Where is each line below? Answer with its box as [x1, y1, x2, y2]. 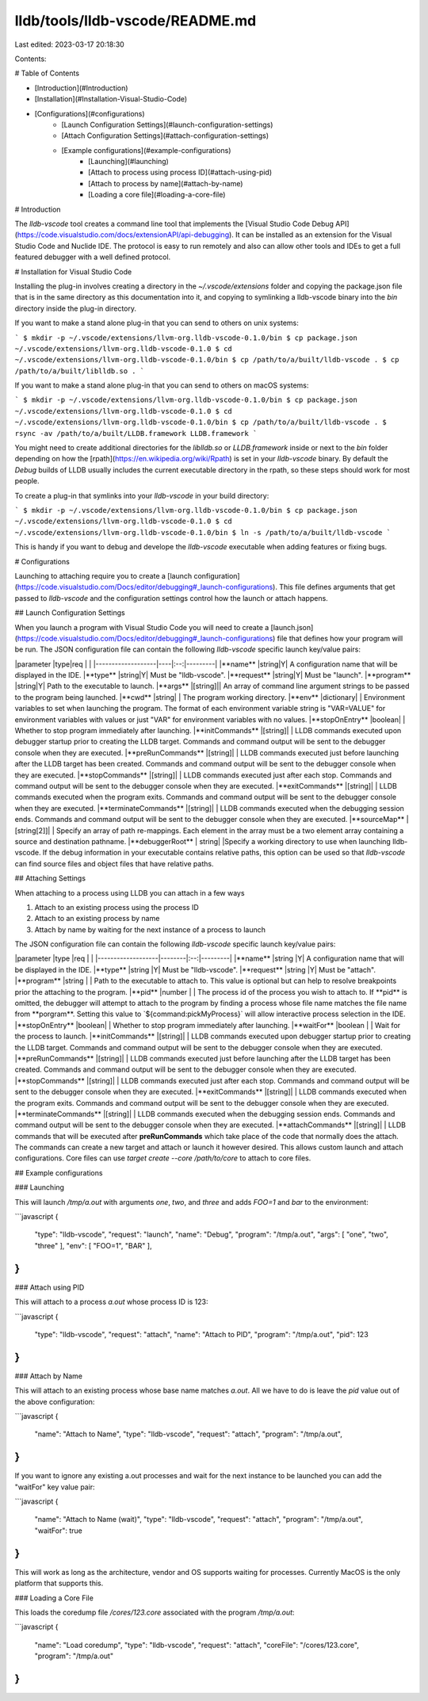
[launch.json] [270, 622, 314, 632]
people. [14, 476, 40, 486]
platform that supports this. [14, 1578, 104, 1588]
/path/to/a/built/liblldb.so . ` [14, 366, 145, 376]
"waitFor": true [34, 1526, 82, 1535]
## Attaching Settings [14, 873, 86, 883]
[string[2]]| [14, 825, 51, 835]
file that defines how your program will [277, 633, 403, 643]
